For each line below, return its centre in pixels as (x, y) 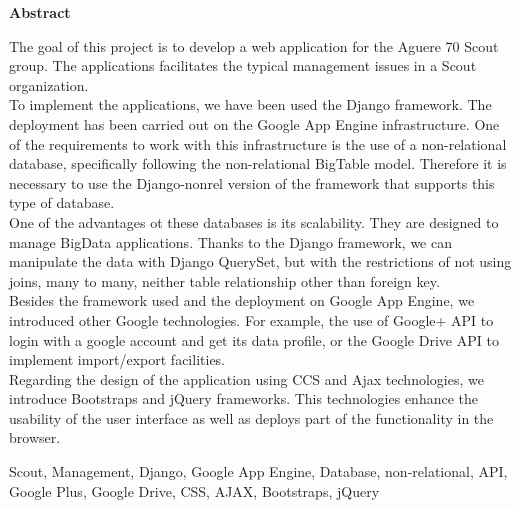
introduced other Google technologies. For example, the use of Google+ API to (251, 319)
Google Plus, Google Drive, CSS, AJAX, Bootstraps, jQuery (194, 490)
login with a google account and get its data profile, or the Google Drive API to (254, 339)
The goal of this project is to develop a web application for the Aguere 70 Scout (254, 45)
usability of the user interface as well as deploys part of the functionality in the (251, 417)
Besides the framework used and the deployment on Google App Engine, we (242, 300)
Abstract (40, 12)
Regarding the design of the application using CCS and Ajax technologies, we (246, 378)
